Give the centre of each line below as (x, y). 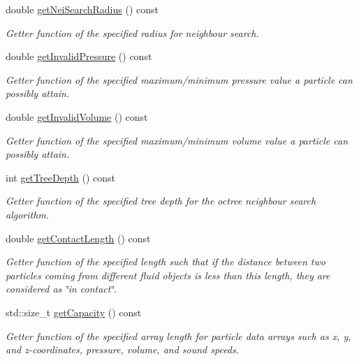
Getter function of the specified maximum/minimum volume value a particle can (177, 140)
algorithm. (28, 214)
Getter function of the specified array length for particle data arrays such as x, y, (178, 336)
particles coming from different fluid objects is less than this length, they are (168, 275)
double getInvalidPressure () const (79, 56)
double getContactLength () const (78, 238)
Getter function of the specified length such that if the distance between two (166, 261)
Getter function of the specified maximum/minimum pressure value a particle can (179, 79)
